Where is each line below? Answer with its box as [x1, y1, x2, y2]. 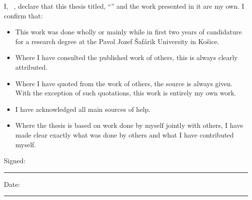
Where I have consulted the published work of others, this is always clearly [15, 52, 238, 62]
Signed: [4, 155, 26, 166]
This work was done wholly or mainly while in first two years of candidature [15, 27, 242, 37]
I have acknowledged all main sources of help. [15, 104, 151, 114]
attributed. [15, 62, 47, 72]
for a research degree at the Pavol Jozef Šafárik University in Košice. [15, 36, 220, 46]
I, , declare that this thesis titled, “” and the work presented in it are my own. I [4, 1, 244, 11]
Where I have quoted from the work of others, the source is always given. [15, 78, 233, 88]
